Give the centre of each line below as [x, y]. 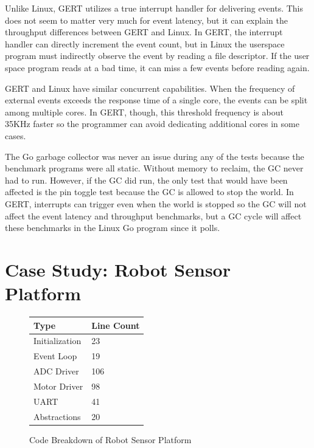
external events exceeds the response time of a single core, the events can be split [156, 100]
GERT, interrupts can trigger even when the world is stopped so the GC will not [156, 203]
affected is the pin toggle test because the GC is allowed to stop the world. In [149, 192]
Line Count [116, 325]
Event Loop [55, 356]
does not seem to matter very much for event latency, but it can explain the [146, 20]
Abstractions [57, 416]
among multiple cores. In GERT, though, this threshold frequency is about [144, 112]
